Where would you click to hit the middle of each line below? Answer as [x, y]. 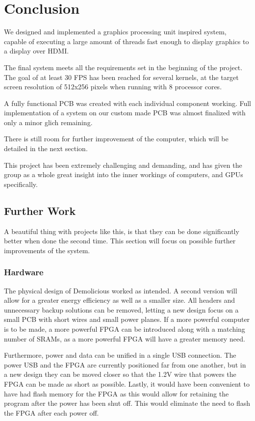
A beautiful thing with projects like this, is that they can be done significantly [122, 231]
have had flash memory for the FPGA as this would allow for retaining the [116, 393]
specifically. [21, 184]
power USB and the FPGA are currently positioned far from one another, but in [125, 364]
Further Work [40, 210]
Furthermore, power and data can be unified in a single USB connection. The [120, 355]
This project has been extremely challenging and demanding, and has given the [123, 165]
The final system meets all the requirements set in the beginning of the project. [123, 67]
